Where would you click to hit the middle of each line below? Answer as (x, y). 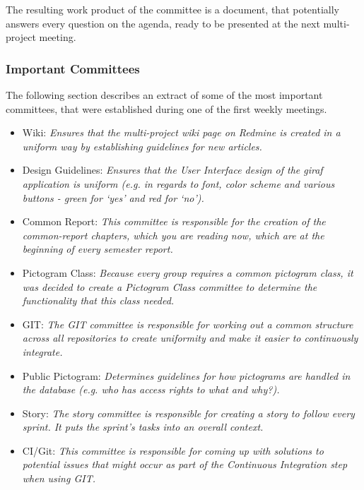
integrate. (42, 351)
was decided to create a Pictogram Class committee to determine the (170, 286)
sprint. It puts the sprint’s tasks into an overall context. (143, 427)
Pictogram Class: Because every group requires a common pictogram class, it (188, 272)
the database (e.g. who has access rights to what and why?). (151, 389)
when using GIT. (59, 478)
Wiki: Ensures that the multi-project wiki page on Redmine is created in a (181, 132)
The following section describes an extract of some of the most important (164, 95)
